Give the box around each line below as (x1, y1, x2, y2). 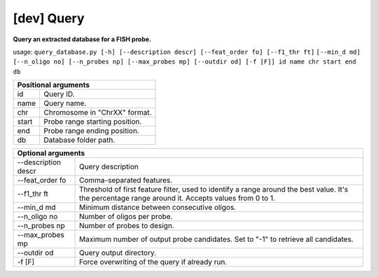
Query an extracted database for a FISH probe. (13, 35, 152, 43)
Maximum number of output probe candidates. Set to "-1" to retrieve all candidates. (79, 234, 353, 244)
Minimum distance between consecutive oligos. (79, 203, 237, 213)
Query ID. (43, 90, 75, 99)
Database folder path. (43, 135, 115, 145)
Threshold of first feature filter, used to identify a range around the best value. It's (79, 185, 349, 194)
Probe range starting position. (43, 117, 142, 127)
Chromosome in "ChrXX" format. (43, 108, 152, 118)
